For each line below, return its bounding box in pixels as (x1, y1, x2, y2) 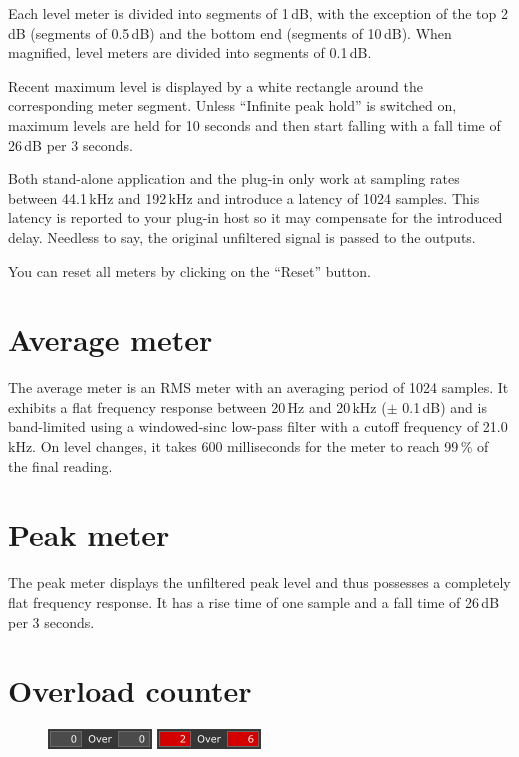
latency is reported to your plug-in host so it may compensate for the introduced (8, 207, 503, 228)
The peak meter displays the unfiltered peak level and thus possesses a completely (8, 572, 511, 593)
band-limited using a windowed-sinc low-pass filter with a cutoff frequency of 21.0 (8, 416, 508, 437)
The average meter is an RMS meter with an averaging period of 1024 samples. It (8, 377, 509, 398)
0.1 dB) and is (402, 396, 487, 417)
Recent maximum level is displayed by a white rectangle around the (8, 75, 423, 96)
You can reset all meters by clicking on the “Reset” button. (8, 260, 371, 281)
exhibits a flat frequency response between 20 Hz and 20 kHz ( (8, 396, 387, 417)
